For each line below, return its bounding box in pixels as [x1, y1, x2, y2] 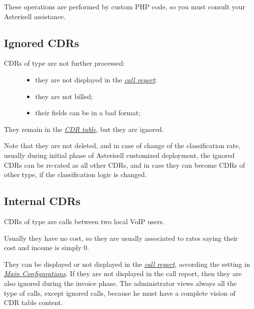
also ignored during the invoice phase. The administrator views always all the [4, 278, 237, 288]
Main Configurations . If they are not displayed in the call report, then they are [4, 268, 242, 279]
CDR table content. [4, 297, 63, 308]
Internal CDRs [4, 193, 81, 208]
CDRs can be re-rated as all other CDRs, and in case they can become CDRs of [4, 159, 245, 170]
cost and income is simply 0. [4, 242, 89, 253]
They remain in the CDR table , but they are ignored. [4, 124, 164, 134]
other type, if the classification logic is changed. [4, 169, 147, 180]
